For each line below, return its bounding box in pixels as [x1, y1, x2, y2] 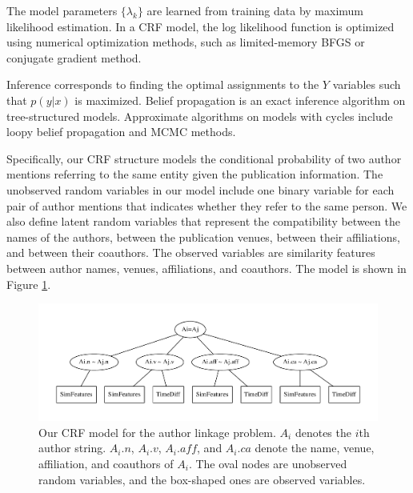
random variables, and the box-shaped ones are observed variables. [38, 471, 366, 487]
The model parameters [6, 2, 118, 18]
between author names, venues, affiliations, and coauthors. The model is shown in [6, 259, 407, 276]
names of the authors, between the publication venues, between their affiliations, [6, 228, 400, 245]
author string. [38, 439, 106, 456]
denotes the [295, 423, 351, 440]
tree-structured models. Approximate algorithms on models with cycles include [6, 107, 393, 124]
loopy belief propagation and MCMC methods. [6, 123, 236, 140]
